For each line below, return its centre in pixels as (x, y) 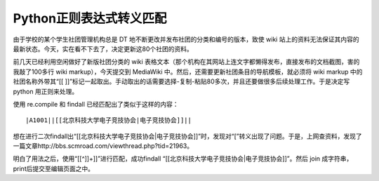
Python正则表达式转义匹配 (90, 18)
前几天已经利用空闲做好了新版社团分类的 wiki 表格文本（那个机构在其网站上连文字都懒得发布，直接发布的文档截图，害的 (186, 62)
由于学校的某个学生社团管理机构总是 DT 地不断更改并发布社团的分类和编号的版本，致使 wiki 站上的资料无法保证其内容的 (186, 39)
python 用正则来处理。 (46, 91)
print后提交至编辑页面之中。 (54, 168)
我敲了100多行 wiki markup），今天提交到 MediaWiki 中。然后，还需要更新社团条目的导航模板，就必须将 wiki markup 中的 (188, 72)
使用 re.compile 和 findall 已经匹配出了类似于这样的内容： (96, 104)
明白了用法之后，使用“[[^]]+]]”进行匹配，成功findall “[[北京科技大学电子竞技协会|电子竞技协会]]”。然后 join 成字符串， (183, 159)
